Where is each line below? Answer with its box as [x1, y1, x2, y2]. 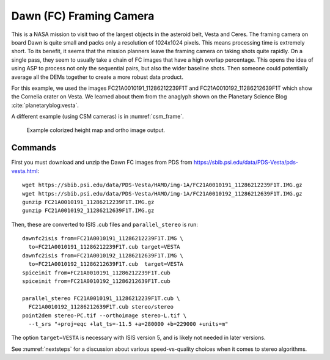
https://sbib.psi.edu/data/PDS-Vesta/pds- [193, 159, 299, 166]
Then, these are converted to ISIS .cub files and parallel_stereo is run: [11, 221, 199, 228]
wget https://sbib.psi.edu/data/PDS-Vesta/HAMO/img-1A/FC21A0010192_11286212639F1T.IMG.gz [22, 190, 302, 197]
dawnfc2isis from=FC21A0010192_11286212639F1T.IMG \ [22, 252, 183, 259]
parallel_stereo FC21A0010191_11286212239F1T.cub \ [22, 295, 180, 302]
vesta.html [11, 167, 38, 174]
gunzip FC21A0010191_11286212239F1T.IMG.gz [22, 199, 155, 205]
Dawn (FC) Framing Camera [11, 9, 155, 23]
